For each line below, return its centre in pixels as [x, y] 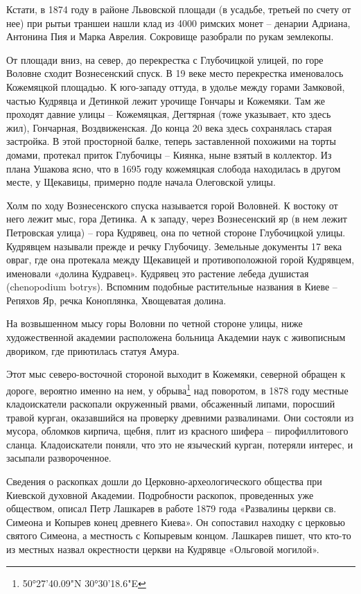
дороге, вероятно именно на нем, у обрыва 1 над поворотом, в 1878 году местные [177, 389]
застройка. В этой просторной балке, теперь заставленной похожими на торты [171, 141]
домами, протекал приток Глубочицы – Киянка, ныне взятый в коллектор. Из [169, 154]
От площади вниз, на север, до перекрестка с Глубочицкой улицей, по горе [165, 59]
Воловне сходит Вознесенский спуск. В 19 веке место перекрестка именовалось [175, 73]
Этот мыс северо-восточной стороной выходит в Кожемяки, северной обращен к [176, 374]
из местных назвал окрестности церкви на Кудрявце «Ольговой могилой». [163, 549]
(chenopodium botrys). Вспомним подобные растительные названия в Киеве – [172, 287]
